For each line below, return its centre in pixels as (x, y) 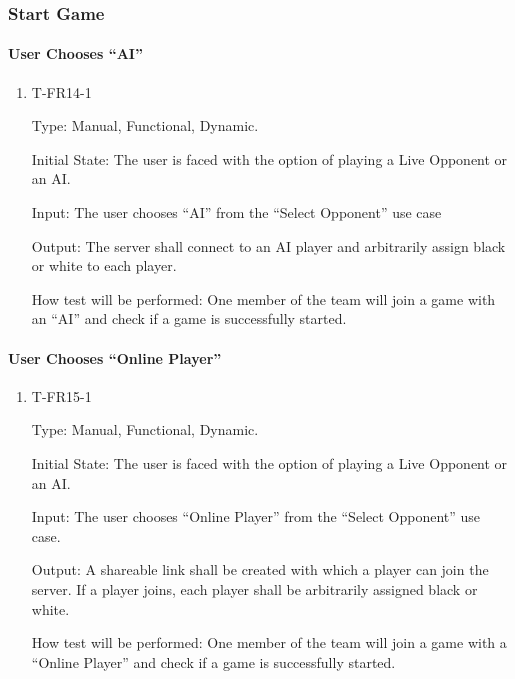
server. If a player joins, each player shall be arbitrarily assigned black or (254, 588)
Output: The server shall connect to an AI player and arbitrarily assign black (268, 245)
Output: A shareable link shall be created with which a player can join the (260, 569)
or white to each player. (104, 265)
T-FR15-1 (61, 395)
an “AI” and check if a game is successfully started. (189, 318)
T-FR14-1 (61, 91)
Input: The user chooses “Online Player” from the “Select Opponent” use (256, 516)
